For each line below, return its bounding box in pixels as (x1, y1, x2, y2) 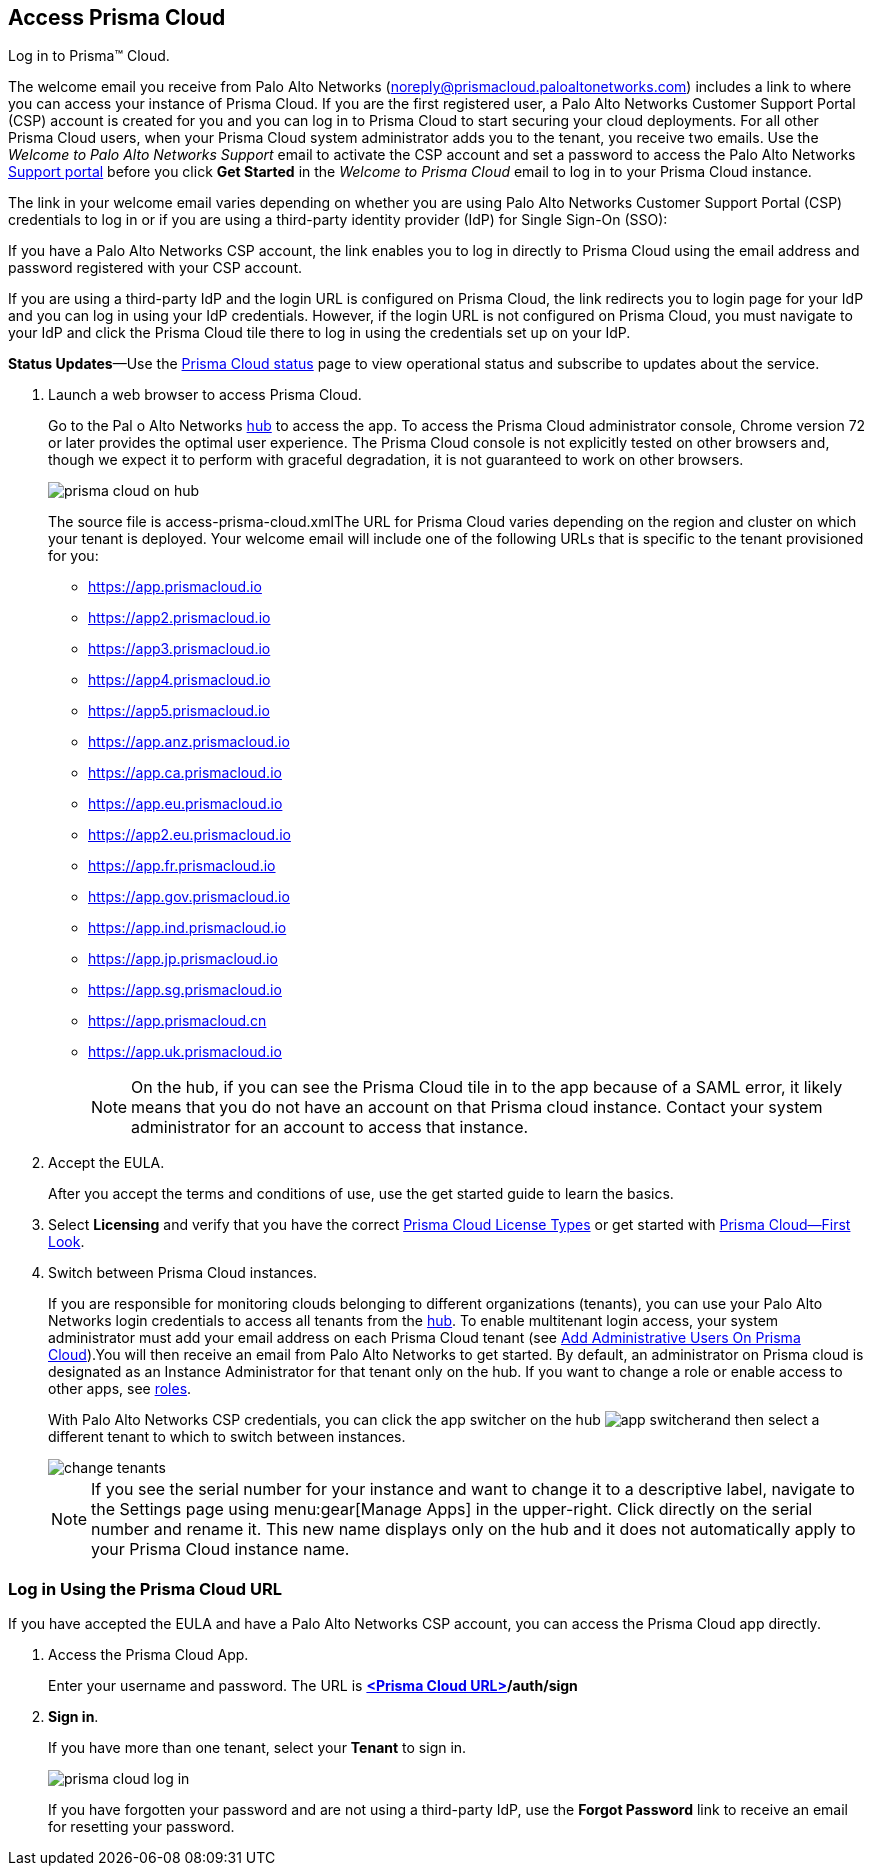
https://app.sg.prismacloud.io (88, 981, 282, 999)
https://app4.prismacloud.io (88, 671, 271, 689)
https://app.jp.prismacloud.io (88, 950, 278, 968)
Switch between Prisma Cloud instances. (48, 1264, 318, 1282)
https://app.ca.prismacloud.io (88, 764, 282, 782)
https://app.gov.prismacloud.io (88, 888, 290, 906)
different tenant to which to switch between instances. (48, 1428, 406, 1446)
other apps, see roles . (48, 1380, 192, 1398)
